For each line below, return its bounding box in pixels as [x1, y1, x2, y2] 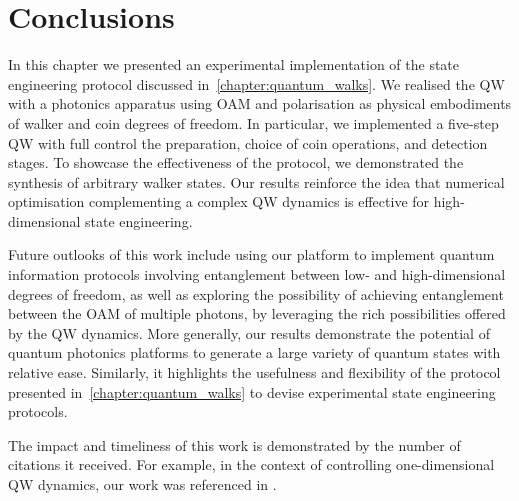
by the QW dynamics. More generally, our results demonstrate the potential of [8, 322, 490, 343]
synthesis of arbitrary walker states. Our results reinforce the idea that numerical [8, 171, 505, 192]
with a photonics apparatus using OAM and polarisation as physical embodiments [8, 93, 512, 114]
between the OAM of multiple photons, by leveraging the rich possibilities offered [8, 303, 506, 324]
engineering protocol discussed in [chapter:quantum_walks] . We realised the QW [8, 73, 505, 94]
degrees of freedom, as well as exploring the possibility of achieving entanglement [8, 283, 504, 304]
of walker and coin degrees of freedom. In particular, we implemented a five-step [8, 112, 499, 133]
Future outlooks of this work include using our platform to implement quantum [8, 244, 495, 265]
